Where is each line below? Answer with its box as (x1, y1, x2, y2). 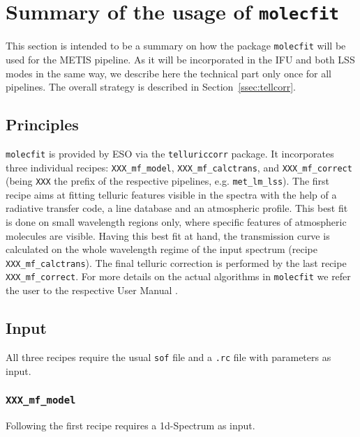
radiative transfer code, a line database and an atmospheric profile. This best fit (6, 201, 348, 215)
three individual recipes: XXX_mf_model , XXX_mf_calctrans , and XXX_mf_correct (6, 160, 352, 174)
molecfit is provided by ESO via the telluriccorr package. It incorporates (6, 146, 334, 160)
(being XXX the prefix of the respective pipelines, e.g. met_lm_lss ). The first (6, 174, 330, 188)
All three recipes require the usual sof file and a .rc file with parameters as (6, 349, 331, 364)
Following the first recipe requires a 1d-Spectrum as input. (6, 417, 255, 432)
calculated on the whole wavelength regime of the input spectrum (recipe (6, 242, 318, 256)
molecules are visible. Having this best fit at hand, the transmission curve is (6, 228, 330, 243)
